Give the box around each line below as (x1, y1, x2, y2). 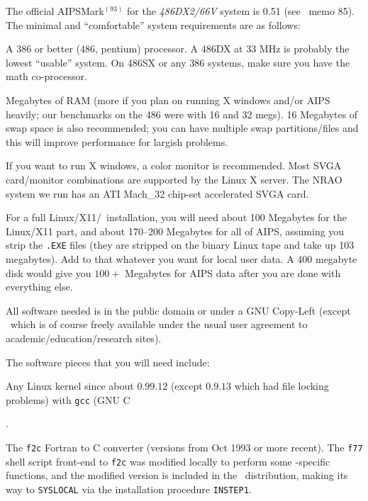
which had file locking (234, 378, 329, 393)
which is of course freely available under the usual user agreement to (10, 317, 308, 332)
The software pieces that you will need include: (6, 354, 210, 369)
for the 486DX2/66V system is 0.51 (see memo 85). (127, 4, 355, 18)
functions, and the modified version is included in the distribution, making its (6, 468, 348, 483)
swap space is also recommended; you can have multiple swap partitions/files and (6, 120, 359, 135)
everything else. (6, 279, 73, 294)
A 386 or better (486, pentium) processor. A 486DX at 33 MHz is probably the (6, 41, 350, 56)
